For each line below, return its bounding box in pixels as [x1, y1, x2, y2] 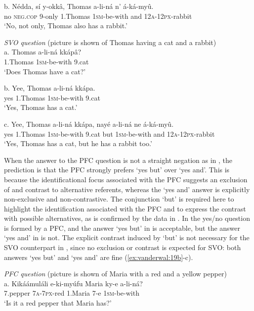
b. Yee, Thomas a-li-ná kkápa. [4, 83, 95, 93]
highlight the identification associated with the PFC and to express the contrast [4, 203, 246, 213]
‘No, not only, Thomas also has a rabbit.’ [4, 20, 127, 31]
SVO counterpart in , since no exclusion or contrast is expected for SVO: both [4, 242, 241, 253]
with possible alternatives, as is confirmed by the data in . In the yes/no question [4, 213, 250, 223]
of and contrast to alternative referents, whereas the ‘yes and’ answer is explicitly [4, 184, 250, 194]
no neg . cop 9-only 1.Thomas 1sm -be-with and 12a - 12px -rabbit [4, 10, 192, 21]
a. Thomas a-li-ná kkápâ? [4, 47, 82, 57]
